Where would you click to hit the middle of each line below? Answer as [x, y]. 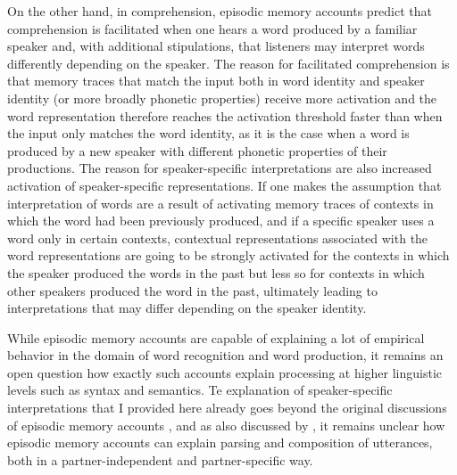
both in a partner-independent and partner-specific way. [160, 459]
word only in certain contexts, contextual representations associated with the [218, 237]
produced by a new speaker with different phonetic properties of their [197, 150]
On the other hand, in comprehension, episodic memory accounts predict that [220, 11]
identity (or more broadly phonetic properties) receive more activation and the [222, 98]
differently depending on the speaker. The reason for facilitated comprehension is [228, 63]
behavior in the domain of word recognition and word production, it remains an [225, 355]
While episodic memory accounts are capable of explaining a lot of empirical [216, 337]
